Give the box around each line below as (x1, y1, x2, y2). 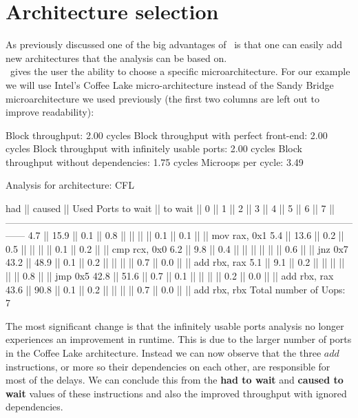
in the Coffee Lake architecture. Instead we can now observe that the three (6, 346, 322, 359)
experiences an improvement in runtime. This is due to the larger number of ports (6, 332, 352, 346)
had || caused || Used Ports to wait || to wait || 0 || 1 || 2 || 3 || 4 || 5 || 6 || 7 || (6, 201, 335, 216)
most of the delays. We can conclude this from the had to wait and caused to (6, 373, 344, 387)
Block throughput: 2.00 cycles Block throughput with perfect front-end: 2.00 (6, 127, 328, 142)
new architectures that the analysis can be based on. (6, 50, 227, 65)
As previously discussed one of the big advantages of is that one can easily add (6, 37, 343, 52)
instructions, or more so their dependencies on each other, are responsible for (6, 359, 330, 373)
